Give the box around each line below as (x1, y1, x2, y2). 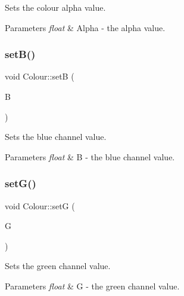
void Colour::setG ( (5, 199, 75, 212)
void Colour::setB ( (5, 70, 74, 83)
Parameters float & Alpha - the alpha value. (5, 21, 166, 33)
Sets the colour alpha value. (5, 1, 106, 13)
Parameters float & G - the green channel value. (5, 279, 180, 292)
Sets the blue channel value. (5, 130, 107, 143)
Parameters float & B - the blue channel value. (5, 150, 175, 163)
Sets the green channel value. (5, 260, 111, 272)
